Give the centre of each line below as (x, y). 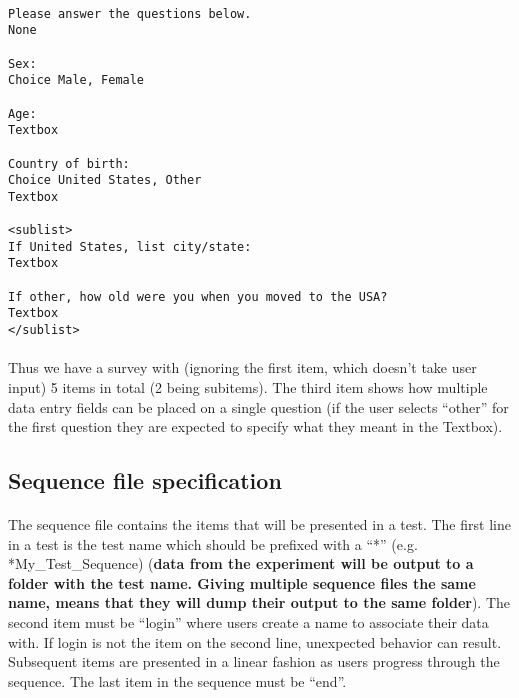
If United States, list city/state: (130, 246)
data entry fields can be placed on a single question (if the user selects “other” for (258, 406)
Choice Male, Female (76, 80)
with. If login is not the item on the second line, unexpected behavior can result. (255, 641)
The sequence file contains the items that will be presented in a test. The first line (259, 524)
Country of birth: (69, 163)
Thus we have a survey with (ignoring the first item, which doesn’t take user (242, 367)
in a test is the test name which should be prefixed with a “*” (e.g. (213, 543)
